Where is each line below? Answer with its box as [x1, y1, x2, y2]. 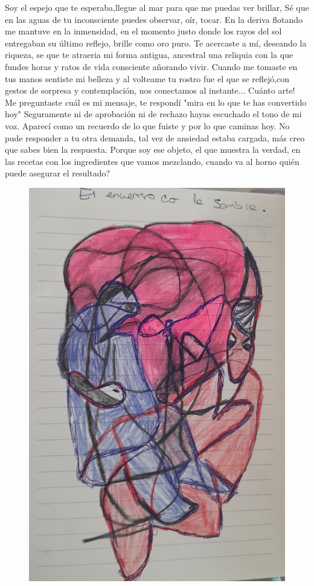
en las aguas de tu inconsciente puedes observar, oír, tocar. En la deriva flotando [5, 13, 303, 25]
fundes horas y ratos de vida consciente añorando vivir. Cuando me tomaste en [5, 60, 298, 72]
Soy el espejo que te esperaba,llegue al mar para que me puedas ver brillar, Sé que [5, 1, 309, 13]
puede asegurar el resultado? [5, 167, 111, 179]
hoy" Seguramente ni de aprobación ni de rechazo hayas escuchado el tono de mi [5, 108, 302, 120]
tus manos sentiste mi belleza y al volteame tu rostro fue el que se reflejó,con [5, 72, 290, 85]
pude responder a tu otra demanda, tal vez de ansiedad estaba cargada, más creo [5, 131, 305, 144]
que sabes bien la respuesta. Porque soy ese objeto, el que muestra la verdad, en [5, 143, 301, 156]
